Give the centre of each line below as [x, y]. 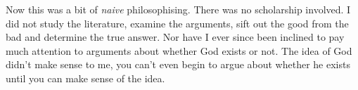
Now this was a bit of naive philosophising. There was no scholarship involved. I [178, 9]
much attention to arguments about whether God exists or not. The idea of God [179, 50]
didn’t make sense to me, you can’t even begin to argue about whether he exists [178, 64]
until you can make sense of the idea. [85, 78]
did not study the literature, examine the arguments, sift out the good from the [177, 23]
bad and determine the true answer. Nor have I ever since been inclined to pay [175, 37]
